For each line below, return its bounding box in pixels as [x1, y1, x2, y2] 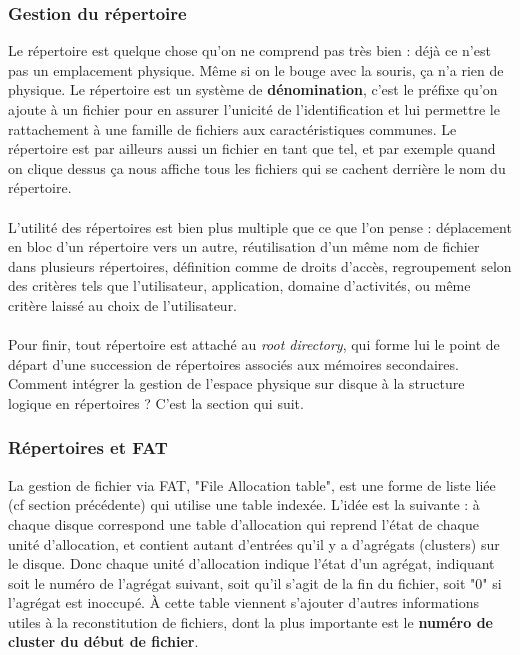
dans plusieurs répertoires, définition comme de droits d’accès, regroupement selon [8, 255, 512, 276]
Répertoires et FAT [8, 435, 168, 460]
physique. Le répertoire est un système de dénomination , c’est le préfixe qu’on [8, 79, 498, 100]
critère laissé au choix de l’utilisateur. [8, 294, 238, 315]
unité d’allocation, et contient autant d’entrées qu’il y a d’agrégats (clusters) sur [8, 533, 500, 554]
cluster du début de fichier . [8, 631, 199, 652]
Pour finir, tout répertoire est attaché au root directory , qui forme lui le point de [8, 334, 500, 355]
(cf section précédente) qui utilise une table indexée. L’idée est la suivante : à [8, 494, 480, 515]
